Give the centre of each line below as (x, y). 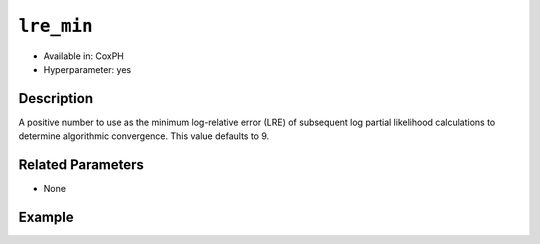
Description (56, 98)
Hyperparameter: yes (87, 69)
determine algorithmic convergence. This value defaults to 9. (144, 136)
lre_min (56, 26)
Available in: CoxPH (84, 56)
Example (46, 216)
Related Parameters (81, 165)
